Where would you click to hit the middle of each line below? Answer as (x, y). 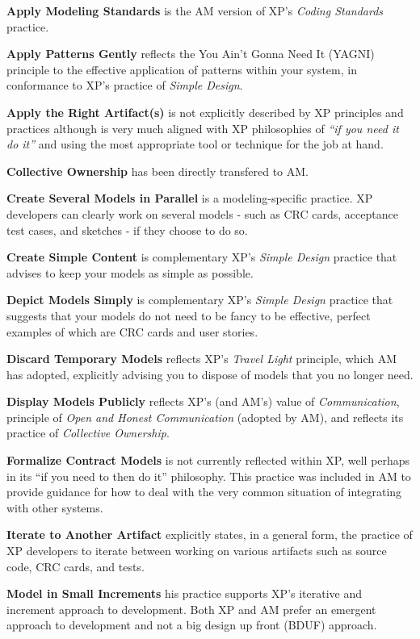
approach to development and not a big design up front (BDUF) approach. (192, 625)
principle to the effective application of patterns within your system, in (182, 69)
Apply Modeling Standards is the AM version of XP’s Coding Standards (195, 10)
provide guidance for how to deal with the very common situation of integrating (204, 492)
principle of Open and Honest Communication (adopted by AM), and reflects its (205, 417)
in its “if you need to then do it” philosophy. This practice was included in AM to (209, 476)
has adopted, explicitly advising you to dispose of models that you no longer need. (210, 374)
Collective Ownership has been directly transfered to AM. (157, 171)
